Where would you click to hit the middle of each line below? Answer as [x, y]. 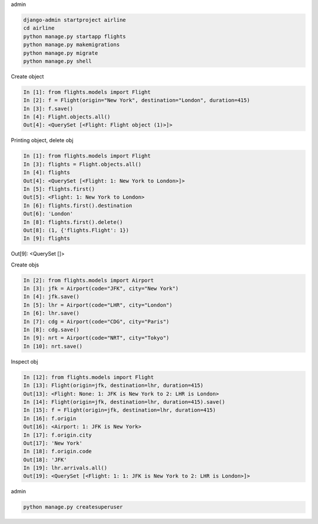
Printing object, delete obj [42, 140]
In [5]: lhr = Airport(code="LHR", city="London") [98, 305]
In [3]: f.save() [48, 108]
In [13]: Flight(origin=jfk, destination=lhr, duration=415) [113, 385]
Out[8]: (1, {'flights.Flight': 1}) [76, 230]
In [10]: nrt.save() [53, 346]
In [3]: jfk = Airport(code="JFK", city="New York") [101, 289]
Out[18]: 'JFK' [45, 459]
